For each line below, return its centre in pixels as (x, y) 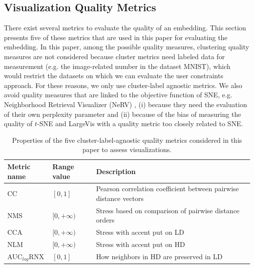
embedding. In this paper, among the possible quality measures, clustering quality (127, 47)
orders (105, 220)
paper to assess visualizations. (127, 149)
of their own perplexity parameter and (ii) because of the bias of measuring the (123, 114)
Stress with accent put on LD (140, 232)
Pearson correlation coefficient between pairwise (167, 189)
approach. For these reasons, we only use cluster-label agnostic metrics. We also (123, 85)
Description (116, 171)
